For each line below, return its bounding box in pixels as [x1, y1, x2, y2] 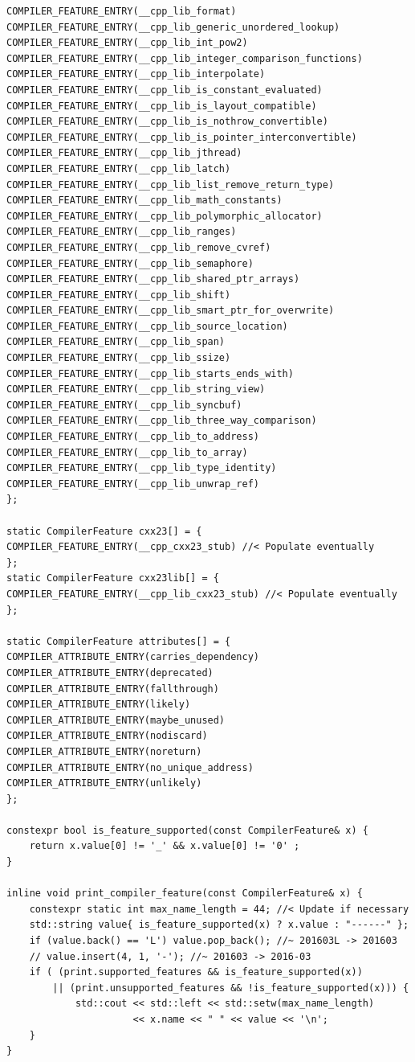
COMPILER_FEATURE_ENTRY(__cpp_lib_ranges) [6, 226, 237, 238]
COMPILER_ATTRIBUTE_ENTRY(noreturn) [6, 745, 202, 757]
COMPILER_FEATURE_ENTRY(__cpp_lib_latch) [6, 162, 231, 174]
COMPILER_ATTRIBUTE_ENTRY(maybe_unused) [6, 714, 226, 726]
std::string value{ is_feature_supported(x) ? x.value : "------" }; [29, 919, 409, 931]
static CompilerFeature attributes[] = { [6, 635, 231, 647]
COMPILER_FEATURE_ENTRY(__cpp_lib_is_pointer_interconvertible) [6, 131, 357, 143]
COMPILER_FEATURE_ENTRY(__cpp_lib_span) [6, 336, 226, 348]
